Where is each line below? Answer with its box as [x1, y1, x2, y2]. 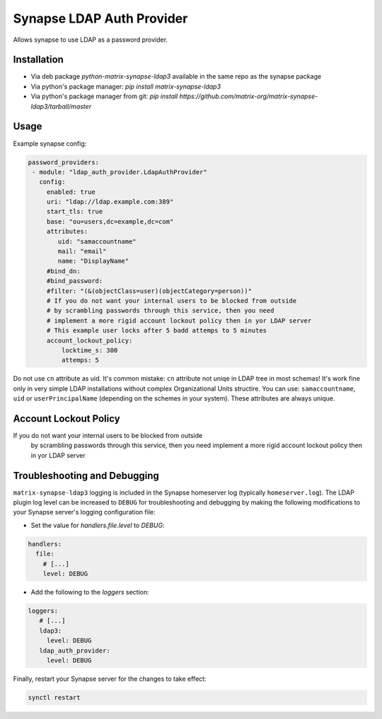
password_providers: [28, 158, 99, 166]
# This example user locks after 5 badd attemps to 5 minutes [46, 326, 267, 335]
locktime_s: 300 [61, 346, 118, 354]
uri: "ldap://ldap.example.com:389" [46, 198, 174, 206]
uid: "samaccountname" [57, 237, 137, 246]
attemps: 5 [61, 356, 99, 364]
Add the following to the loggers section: [30, 588, 150, 596]
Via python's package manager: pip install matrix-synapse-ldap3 [30, 82, 221, 91]
